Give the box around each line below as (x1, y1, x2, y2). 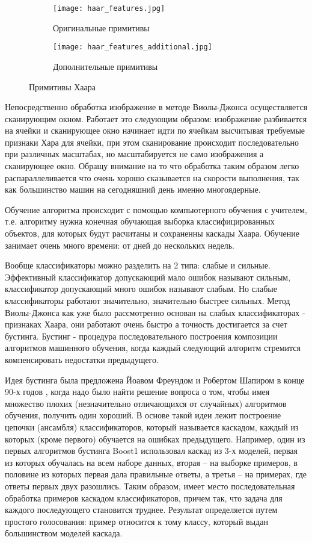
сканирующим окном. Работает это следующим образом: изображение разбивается (5, 112, 307, 125)
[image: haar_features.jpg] (53, 4, 165, 13)
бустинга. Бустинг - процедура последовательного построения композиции (5, 329, 278, 342)
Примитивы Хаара (29, 80, 96, 93)
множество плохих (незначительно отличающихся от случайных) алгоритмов (5, 397, 287, 409)
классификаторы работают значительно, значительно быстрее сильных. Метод (5, 294, 290, 306)
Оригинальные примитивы (53, 21, 150, 34)
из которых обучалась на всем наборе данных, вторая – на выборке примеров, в (5, 456, 298, 468)
